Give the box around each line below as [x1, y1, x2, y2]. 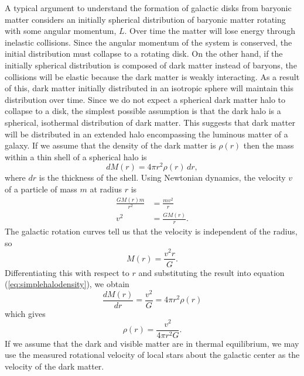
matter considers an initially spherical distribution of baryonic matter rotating [5, 13, 286, 25]
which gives [5, 307, 46, 319]
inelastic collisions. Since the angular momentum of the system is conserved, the [5, 36, 292, 48]
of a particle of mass [5, 182, 77, 195]
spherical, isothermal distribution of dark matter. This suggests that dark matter [5, 116, 295, 128]
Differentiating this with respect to [5, 266, 129, 278]
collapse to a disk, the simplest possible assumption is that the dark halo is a [5, 105, 281, 117]
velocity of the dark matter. [5, 360, 104, 372]
